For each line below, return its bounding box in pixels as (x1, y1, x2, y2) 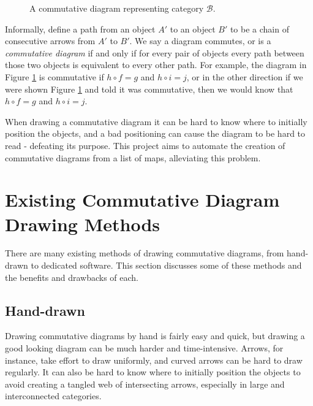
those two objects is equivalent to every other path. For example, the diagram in (5, 58, 307, 71)
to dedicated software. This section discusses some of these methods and (31, 259, 302, 272)
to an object (170, 22, 216, 35)
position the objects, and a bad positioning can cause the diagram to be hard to (5, 127, 306, 140)
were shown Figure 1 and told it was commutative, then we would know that (5, 82, 293, 95)
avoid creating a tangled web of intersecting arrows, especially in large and (5, 377, 285, 390)
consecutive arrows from (5, 34, 96, 47)
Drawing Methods (5, 211, 160, 236)
